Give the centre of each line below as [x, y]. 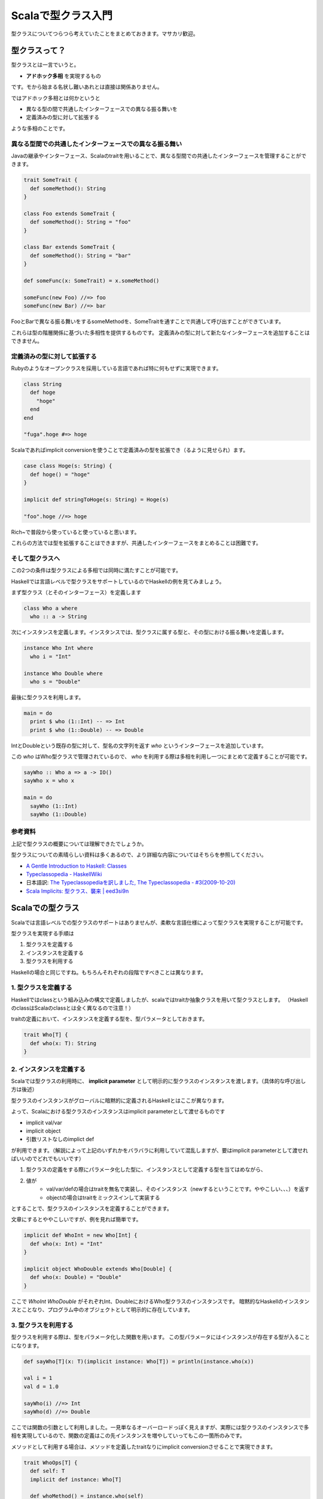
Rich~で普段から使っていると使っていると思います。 [75, 532]
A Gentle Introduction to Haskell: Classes [76, 866]
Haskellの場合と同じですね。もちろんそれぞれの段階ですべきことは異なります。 [109, 972]
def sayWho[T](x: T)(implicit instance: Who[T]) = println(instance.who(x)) [139, 1361]
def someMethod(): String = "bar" [81, 255]
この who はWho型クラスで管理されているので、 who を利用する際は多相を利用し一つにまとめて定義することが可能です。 [161, 757]
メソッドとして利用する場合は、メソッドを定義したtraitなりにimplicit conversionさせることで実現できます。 [144, 1447]
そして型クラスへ [36, 558]
